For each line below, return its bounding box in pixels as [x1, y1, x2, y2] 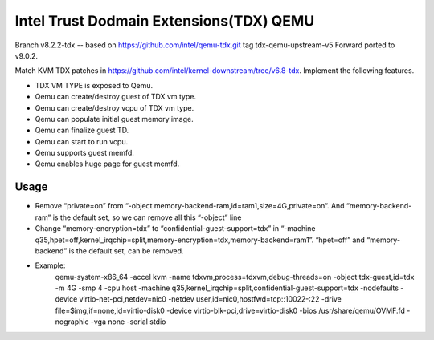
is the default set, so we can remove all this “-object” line [52, 212, 242, 222]
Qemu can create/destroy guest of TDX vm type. [35, 92, 197, 102]
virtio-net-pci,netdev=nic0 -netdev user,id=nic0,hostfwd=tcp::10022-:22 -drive [79, 294, 342, 304]
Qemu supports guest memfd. [35, 148, 134, 158]
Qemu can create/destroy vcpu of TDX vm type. [35, 103, 194, 112]
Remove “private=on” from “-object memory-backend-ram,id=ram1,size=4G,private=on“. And [35, 201, 345, 211]
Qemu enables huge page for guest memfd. [35, 159, 180, 168]
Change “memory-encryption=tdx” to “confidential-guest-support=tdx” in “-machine [35, 224, 317, 233]
